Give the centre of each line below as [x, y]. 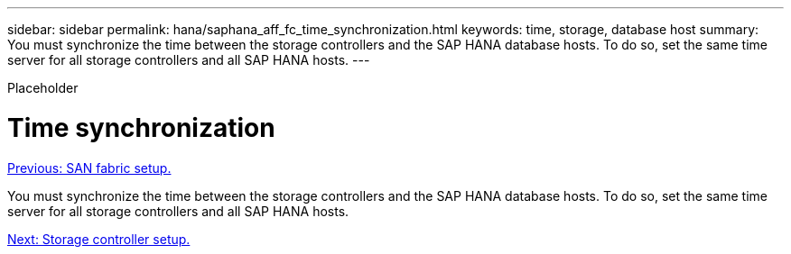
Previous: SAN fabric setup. [89, 168]
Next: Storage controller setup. [99, 239]
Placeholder [43, 88]
